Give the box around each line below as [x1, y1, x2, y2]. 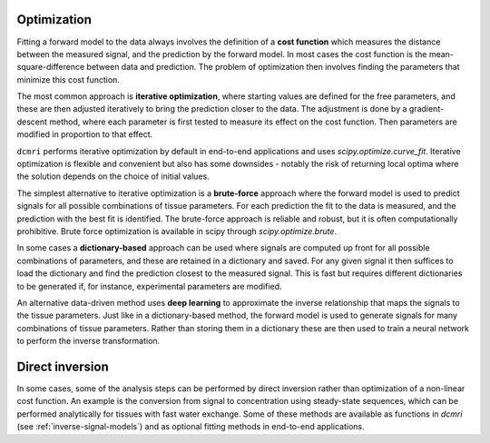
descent [16, 116, 48, 127]
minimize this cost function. [16, 74, 120, 85]
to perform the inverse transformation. [16, 336, 161, 347]
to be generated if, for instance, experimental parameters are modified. [16, 281, 282, 291]
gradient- [408, 103, 445, 114]
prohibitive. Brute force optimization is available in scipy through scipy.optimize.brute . [16, 225, 338, 236]
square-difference [16, 62, 85, 73]
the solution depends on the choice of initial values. [16, 171, 210, 182]
